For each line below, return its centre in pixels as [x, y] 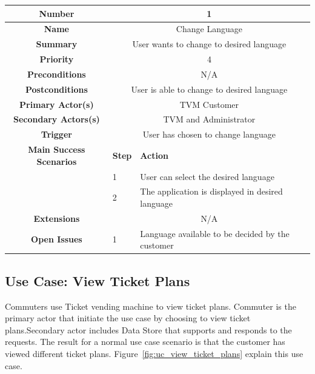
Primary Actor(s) [57, 104]
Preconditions [57, 74]
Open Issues [57, 239]
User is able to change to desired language [209, 89]
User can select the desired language [207, 176]
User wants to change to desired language [209, 44]
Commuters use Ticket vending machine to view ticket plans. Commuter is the [151, 306]
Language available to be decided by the [215, 233]
